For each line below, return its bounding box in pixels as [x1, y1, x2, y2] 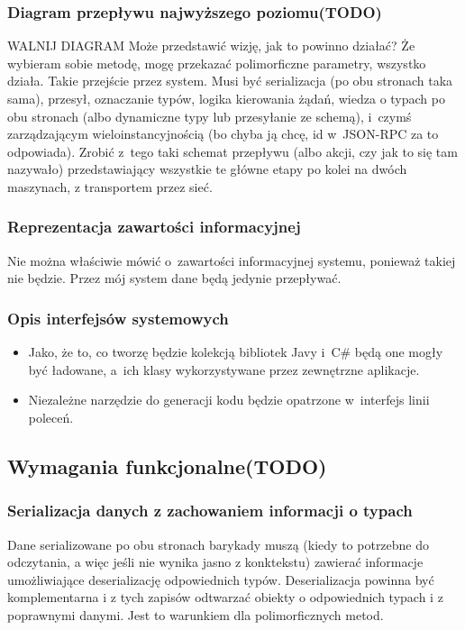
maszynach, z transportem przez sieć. [7, 177, 213, 196]
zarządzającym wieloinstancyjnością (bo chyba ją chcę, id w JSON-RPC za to [7, 124, 439, 143]
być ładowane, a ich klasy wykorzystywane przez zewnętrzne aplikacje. [28, 360, 420, 379]
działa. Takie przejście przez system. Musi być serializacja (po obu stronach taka [7, 71, 453, 90]
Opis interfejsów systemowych [7, 306, 229, 329]
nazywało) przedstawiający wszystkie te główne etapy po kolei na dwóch [7, 160, 407, 178]
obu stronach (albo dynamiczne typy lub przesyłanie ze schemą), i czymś [7, 106, 412, 125]
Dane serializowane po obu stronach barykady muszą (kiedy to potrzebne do [7, 534, 430, 553]
